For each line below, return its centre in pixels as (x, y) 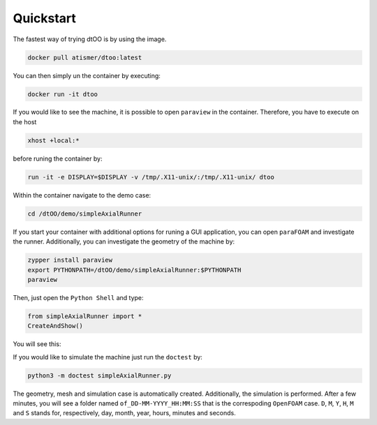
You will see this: (37, 344)
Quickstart (45, 18)
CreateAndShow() (56, 326)
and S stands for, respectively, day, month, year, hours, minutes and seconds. (125, 413)
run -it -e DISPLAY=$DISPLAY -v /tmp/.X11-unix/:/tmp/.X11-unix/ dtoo (151, 177)
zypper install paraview (70, 260)
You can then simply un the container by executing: (87, 75)
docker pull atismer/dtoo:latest (85, 57)
